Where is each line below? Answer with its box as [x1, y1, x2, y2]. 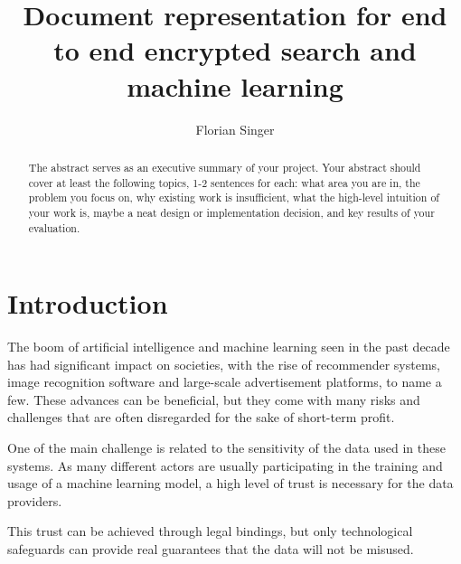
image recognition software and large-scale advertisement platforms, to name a [7, 372, 442, 391]
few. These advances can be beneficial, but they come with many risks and [7, 390, 420, 409]
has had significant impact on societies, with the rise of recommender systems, [7, 354, 441, 373]
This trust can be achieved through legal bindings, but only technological [7, 522, 413, 540]
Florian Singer [195, 119, 275, 138]
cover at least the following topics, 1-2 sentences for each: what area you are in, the [28, 174, 420, 190]
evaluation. [28, 220, 80, 235]
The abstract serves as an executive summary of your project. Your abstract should [28, 159, 421, 174]
